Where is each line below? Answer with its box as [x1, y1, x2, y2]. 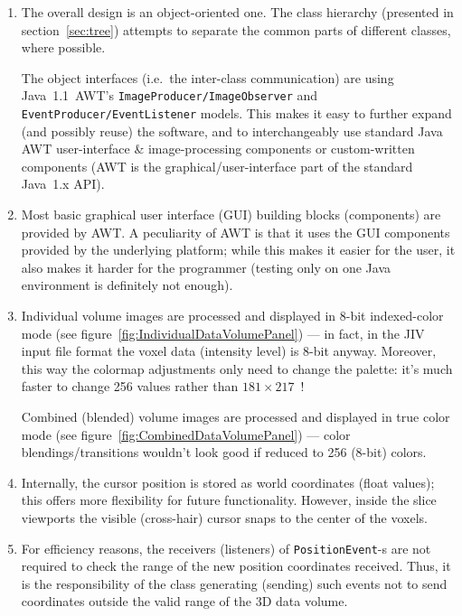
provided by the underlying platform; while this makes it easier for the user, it [21, 240, 456, 259]
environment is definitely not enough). [21, 275, 233, 294]
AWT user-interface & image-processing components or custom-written [21, 139, 415, 158]
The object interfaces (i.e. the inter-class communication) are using [21, 68, 394, 87]
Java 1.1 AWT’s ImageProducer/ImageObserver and [21, 86, 318, 105]
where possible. [21, 38, 106, 57]
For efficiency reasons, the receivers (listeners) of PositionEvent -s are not [21, 538, 431, 557]
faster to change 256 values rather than [21, 377, 239, 396]
